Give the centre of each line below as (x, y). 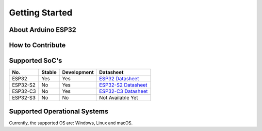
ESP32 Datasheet (119, 79)
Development (78, 73)
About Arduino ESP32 (43, 30)
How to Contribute (37, 45)
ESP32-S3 (24, 98)
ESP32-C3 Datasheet (123, 91)
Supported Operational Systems (59, 111)
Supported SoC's (36, 61)
